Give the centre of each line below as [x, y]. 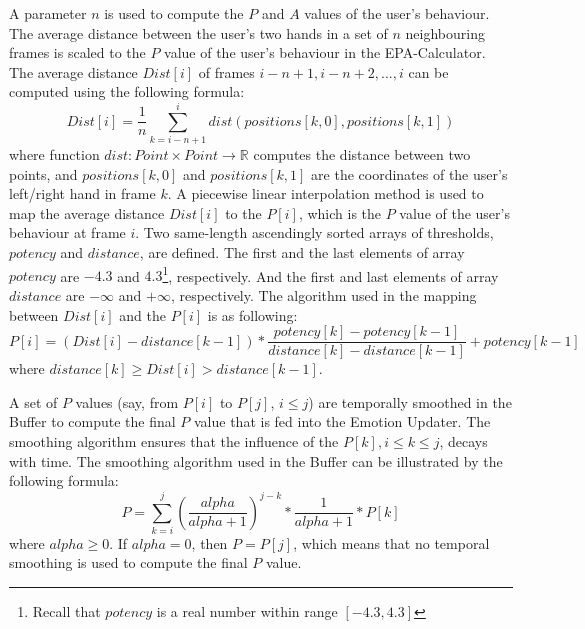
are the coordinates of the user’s [409, 173]
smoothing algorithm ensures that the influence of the [174, 440]
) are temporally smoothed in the [410, 401]
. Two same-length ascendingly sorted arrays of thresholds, [314, 232]
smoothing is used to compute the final [128, 562]
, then [209, 542]
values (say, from [127, 401]
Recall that [66, 611]
